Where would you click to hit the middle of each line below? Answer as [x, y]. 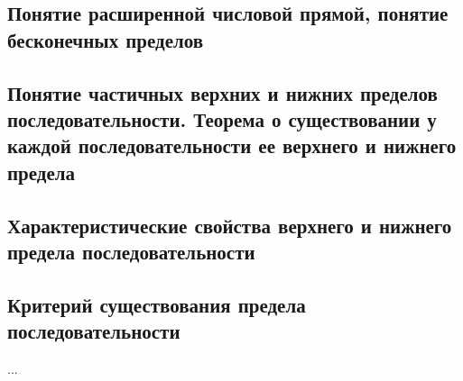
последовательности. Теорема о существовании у [222, 118]
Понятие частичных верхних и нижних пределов [222, 92]
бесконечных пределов [106, 39]
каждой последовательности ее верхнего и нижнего [232, 145]
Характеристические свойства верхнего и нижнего [230, 225]
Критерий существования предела [157, 304]
